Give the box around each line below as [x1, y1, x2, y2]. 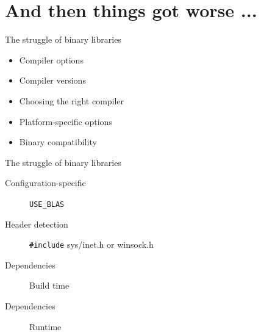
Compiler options [19, 53, 84, 66]
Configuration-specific [5, 176, 86, 189]
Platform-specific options [19, 115, 112, 128]
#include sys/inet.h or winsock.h [29, 238, 154, 251]
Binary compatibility [19, 135, 97, 148]
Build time [29, 279, 70, 292]
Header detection [5, 217, 68, 230]
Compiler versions [19, 74, 86, 87]
